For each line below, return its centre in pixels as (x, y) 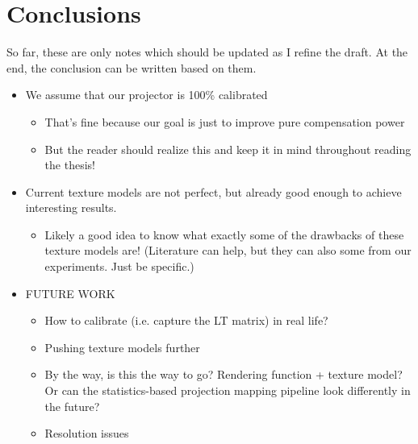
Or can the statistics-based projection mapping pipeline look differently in (228, 390)
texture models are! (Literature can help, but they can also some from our (228, 250)
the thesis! (70, 165)
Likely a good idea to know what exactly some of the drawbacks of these (224, 234)
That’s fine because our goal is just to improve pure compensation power (225, 121)
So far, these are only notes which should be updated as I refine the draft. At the (207, 52)
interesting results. (71, 207)
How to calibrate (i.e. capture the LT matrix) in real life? (186, 320)
